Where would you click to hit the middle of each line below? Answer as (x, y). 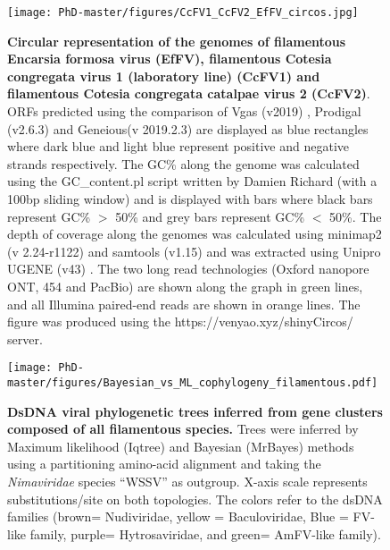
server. (25, 338)
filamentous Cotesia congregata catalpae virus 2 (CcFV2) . (189, 93)
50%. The (356, 216)
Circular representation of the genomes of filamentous (177, 41)
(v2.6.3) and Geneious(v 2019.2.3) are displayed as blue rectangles (188, 128)
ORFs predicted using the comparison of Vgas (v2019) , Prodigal (184, 111)
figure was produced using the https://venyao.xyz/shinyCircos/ (180, 322)
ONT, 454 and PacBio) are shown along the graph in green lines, (185, 286)
